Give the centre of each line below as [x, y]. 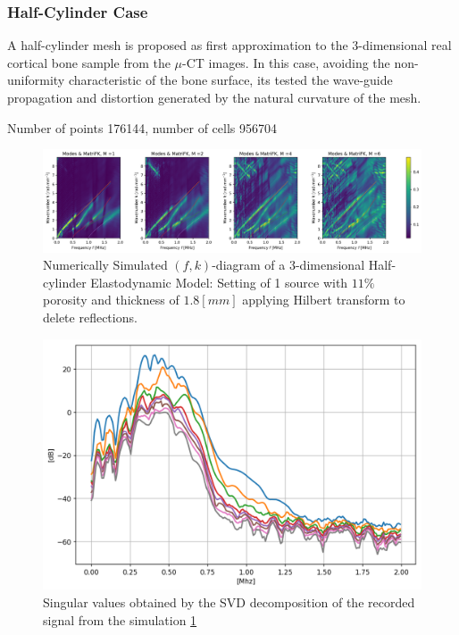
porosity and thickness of [111, 300]
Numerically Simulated [105, 265]
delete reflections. [90, 317]
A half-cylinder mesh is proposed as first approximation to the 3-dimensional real [229, 45]
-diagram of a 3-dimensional [288, 265]
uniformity [36, 80]
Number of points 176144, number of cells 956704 [142, 127]
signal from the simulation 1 [120, 619]
